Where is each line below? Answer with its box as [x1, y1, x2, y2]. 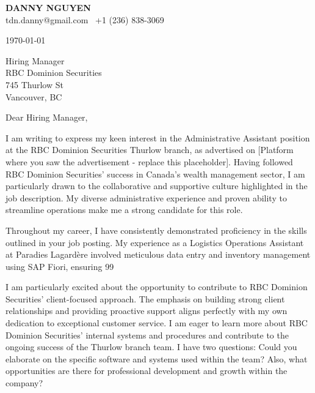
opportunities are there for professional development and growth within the [5, 364, 288, 377]
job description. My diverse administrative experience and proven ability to [5, 191, 287, 204]
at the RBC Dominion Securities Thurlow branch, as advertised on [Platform [5, 143, 294, 156]
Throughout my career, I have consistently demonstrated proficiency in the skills [5, 223, 307, 236]
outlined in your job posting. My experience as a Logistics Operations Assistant [5, 236, 304, 249]
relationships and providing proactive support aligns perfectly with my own [5, 304, 288, 317]
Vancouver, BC [5, 90, 62, 103]
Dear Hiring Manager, [5, 111, 88, 124]
